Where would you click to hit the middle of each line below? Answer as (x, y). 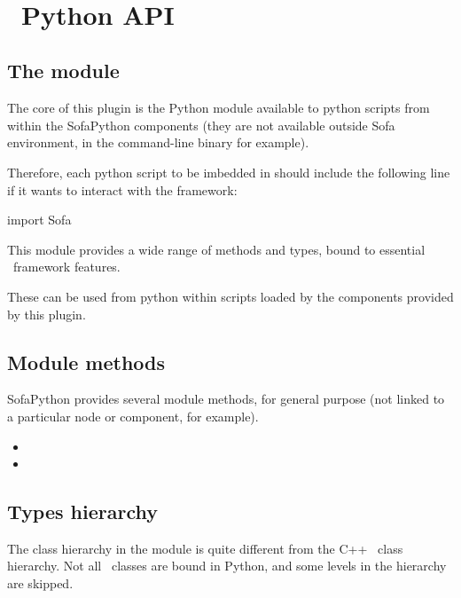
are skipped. (40, 583)
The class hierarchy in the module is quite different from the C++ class (205, 548)
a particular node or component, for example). (133, 416)
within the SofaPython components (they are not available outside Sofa (201, 125)
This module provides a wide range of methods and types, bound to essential (216, 249)
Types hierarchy (82, 511)
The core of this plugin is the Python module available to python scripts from (219, 108)
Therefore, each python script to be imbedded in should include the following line (229, 172)
